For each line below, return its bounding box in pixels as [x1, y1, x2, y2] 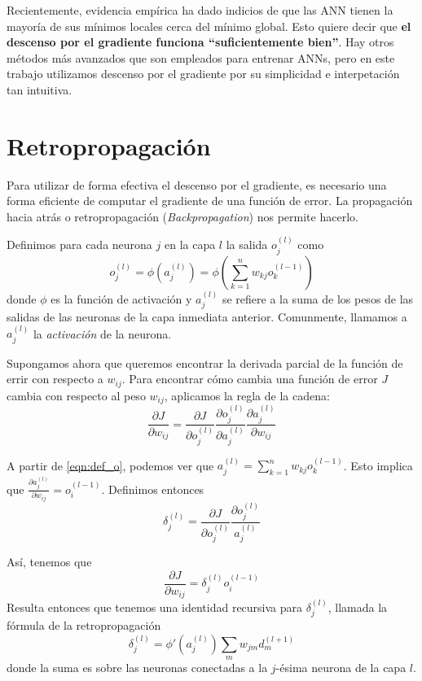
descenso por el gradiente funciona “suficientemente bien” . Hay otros [7, 33, 394, 50]
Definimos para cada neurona [7, 236, 152, 253]
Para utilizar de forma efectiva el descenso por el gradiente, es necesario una [7, 176, 387, 193]
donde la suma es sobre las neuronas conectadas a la [7, 659, 268, 676]
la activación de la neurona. [33, 325, 172, 342]
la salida [226, 236, 268, 253]
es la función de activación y [51, 290, 192, 307]
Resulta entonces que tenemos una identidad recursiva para [7, 598, 303, 615]
